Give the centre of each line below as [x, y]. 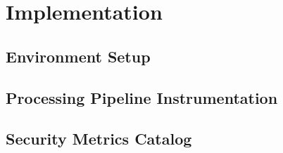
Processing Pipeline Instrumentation [142, 97]
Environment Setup [78, 56]
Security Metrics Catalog [99, 139]
